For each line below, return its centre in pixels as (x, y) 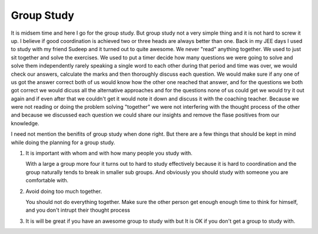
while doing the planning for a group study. (63, 142)
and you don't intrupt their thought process (78, 210)
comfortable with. (47, 180)
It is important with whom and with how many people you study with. (109, 153)
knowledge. (25, 123)
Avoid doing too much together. (64, 191)
